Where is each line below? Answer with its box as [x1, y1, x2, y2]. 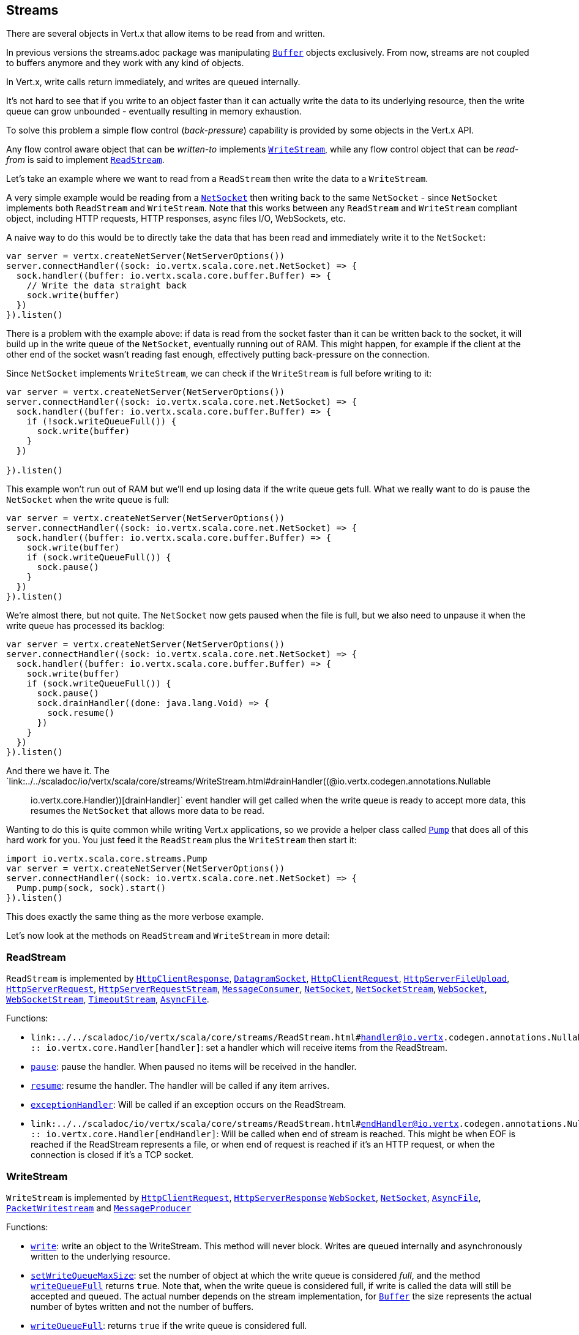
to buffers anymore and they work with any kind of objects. [6, 58, 244, 69]
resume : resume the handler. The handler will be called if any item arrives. [31, 1080, 330, 1091]
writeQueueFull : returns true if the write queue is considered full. [31, 1320, 307, 1331]
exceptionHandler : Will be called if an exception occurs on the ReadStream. [31, 1099, 346, 1110]
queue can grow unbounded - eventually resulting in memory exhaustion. [6, 106, 302, 117]
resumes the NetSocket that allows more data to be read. [31, 805, 265, 816]
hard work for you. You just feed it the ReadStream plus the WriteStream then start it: [6, 835, 357, 846]
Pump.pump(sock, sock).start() [16, 883, 166, 893]
